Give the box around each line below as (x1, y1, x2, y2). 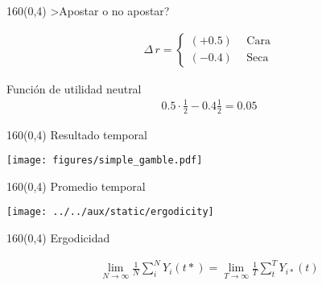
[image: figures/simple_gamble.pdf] (6, 155, 203, 167)
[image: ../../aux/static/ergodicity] (6, 206, 214, 218)
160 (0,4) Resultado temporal (6, 126, 147, 142)
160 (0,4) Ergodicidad (6, 229, 110, 246)
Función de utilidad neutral (6, 80, 142, 97)
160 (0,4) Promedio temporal (6, 177, 146, 194)
